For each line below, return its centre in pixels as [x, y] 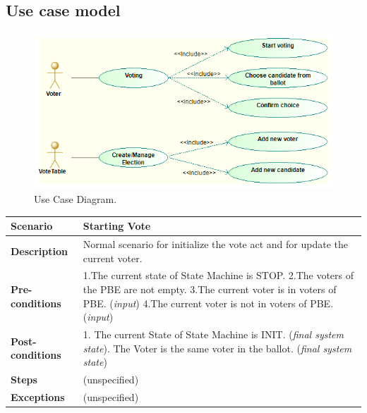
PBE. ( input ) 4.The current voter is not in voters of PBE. [208, 303]
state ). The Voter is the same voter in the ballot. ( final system [217, 348]
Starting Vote [117, 226]
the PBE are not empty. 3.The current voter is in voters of [210, 289]
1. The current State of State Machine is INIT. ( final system [213, 334]
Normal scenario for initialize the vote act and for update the [215, 244]
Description [40, 251]
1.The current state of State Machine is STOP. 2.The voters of [218, 275]
